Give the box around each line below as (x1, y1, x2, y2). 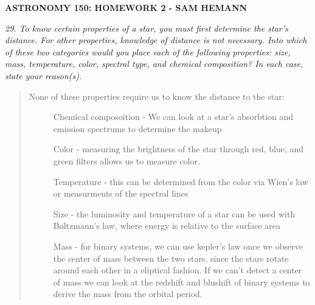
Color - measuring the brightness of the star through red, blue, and (53, 142, 304, 155)
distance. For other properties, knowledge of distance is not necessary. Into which (5, 33, 307, 46)
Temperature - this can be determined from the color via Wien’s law (53, 175, 308, 188)
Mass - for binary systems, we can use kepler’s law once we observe (53, 239, 303, 252)
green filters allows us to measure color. (53, 154, 200, 167)
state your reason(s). (5, 69, 82, 82)
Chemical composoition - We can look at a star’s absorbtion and (53, 110, 294, 123)
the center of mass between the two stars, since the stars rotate (53, 251, 289, 264)
